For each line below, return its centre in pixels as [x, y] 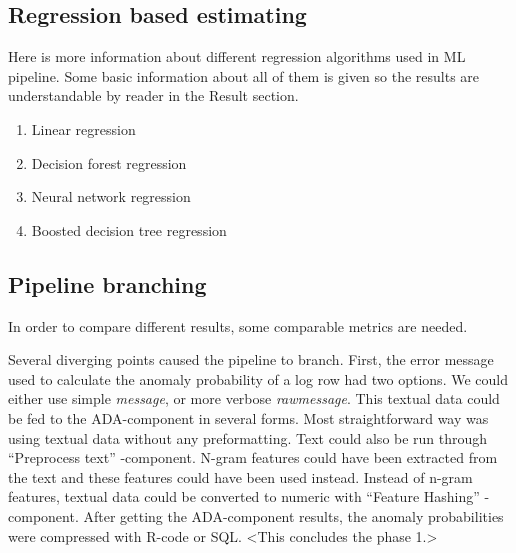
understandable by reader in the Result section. [153, 95]
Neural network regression [111, 196]
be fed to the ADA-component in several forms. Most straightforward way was [248, 417]
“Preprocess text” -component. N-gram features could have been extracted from [253, 457]
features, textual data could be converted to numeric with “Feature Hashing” [244, 496]
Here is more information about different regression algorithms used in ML [237, 56]
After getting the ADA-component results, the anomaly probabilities [293, 515]
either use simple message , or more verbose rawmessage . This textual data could [254, 398]
